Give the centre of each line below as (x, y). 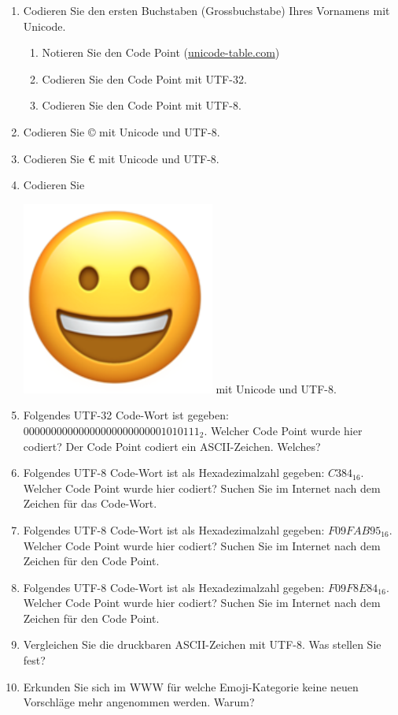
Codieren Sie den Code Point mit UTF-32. (144, 78)
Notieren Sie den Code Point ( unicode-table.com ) (161, 52)
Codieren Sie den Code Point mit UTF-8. (142, 105)
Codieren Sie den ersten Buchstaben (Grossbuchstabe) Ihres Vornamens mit (206, 10)
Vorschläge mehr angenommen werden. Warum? (139, 702)
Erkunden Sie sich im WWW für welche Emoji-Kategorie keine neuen (191, 686)
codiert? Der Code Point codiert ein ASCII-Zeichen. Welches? (172, 446)
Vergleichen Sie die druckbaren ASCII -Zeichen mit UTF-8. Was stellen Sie (202, 644)
